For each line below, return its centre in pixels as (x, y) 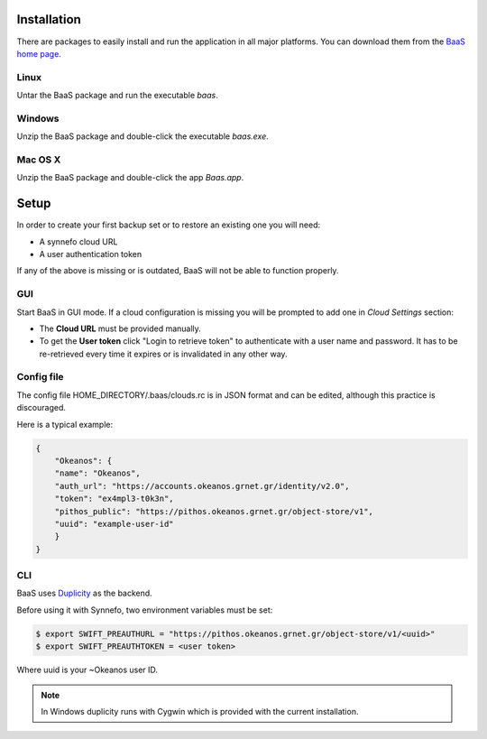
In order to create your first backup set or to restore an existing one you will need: (168, 225)
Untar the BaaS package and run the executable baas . (117, 96)
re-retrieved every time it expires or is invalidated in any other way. (163, 354)
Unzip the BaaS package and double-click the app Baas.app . (130, 178)
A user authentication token (91, 254)
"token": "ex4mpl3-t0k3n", (115, 499)
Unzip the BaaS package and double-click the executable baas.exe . (143, 136)
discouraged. (41, 408)
